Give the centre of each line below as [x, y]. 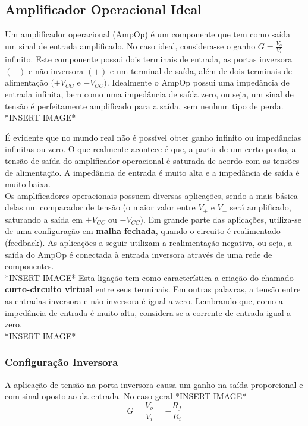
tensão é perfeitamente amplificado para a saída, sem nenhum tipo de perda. [144, 105]
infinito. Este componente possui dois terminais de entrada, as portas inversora [149, 59]
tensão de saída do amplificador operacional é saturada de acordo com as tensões [152, 161]
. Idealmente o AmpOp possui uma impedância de [198, 82]
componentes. [29, 266]
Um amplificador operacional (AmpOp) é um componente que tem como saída [148, 34]
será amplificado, [260, 207]
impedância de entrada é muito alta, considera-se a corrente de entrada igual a [148, 312]
